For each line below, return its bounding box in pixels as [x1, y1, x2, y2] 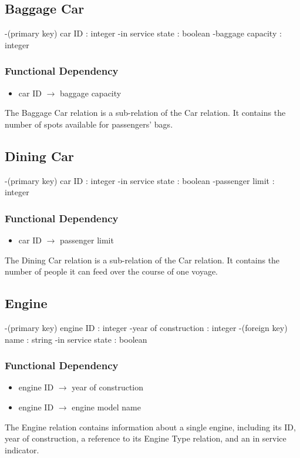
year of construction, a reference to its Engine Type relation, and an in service [5, 432, 286, 444]
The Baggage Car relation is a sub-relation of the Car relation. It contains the [5, 106, 286, 119]
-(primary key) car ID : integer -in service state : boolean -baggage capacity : [5, 27, 282, 39]
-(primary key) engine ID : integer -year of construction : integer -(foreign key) [5, 321, 288, 333]
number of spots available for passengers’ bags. [5, 118, 173, 130]
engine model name [72, 400, 141, 413]
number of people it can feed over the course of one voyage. [5, 265, 218, 278]
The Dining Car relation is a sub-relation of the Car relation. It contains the [5, 253, 280, 266]
